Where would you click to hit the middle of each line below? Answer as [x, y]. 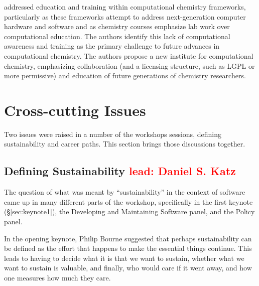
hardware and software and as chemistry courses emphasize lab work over [117, 26]
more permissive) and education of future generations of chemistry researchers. [125, 76]
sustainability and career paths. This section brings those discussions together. [125, 144]
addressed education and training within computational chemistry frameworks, [125, 7]
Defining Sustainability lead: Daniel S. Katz [120, 171]
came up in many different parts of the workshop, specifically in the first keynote [128, 201]
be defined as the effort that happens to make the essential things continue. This [128, 248]
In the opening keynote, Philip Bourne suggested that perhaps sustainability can [128, 238]
